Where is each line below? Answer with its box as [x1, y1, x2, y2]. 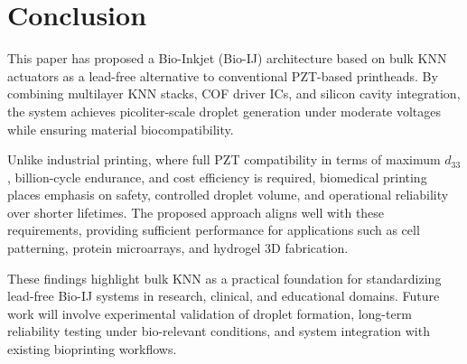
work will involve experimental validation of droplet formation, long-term [7, 303, 412, 322]
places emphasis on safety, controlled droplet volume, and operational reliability [7, 185, 449, 204]
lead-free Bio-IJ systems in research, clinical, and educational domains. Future [7, 286, 440, 305]
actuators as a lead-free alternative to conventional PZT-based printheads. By [7, 66, 438, 85]
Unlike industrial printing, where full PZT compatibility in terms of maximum [7, 150, 441, 169]
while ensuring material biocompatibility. [7, 119, 234, 138]
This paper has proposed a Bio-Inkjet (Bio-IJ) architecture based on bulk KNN [7, 49, 447, 68]
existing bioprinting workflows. [7, 340, 177, 359]
